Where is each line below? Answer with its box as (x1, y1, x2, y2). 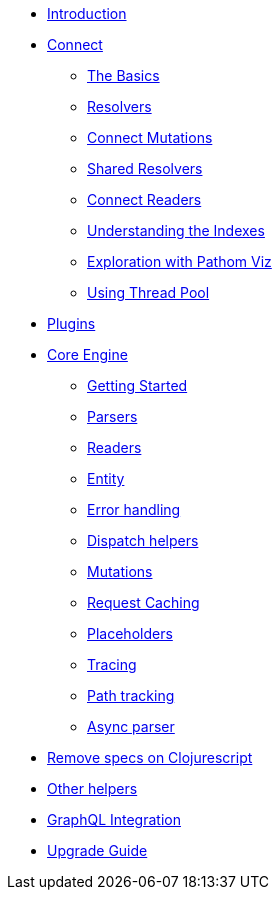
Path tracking (87, 687, 175, 704)
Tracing (87, 656, 137, 673)
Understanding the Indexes (87, 222, 265, 239)
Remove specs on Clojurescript (47, 749, 253, 766)
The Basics (87, 67, 160, 84)
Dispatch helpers (87, 532, 199, 549)
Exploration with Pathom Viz (87, 253, 272, 270)
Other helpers (47, 780, 138, 797)
